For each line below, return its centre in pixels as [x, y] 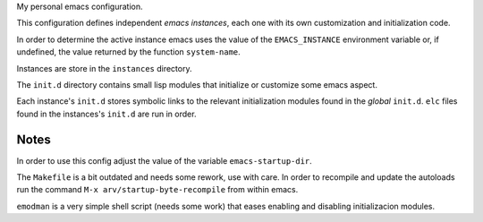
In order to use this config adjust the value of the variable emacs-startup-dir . [164, 160]
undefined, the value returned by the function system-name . [128, 52]
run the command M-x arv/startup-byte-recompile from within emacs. [157, 190]
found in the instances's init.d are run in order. [106, 114]
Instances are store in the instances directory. [104, 68]
